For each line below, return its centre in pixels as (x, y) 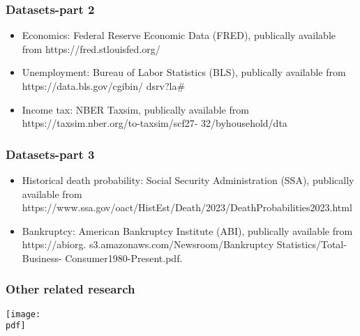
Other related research (70, 289)
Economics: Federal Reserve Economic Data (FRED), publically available (179, 35)
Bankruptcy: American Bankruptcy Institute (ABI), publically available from (187, 230)
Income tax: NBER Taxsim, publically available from (135, 109)
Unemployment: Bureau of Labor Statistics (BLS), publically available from (184, 72)
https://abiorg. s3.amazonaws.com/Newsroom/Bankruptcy (148, 244)
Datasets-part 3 (50, 154)
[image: (23, 314)
